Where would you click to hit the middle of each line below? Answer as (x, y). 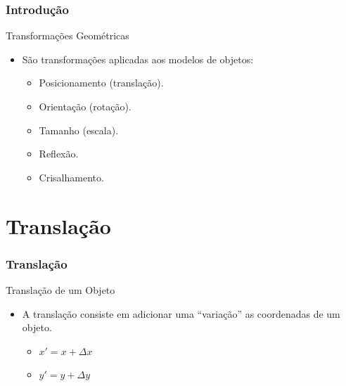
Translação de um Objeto (60, 289)
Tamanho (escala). (79, 130)
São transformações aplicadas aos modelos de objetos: (138, 59)
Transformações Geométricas (68, 36)
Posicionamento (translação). (101, 83)
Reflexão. (59, 154)
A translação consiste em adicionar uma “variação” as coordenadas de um (181, 313)
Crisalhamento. (71, 177)
